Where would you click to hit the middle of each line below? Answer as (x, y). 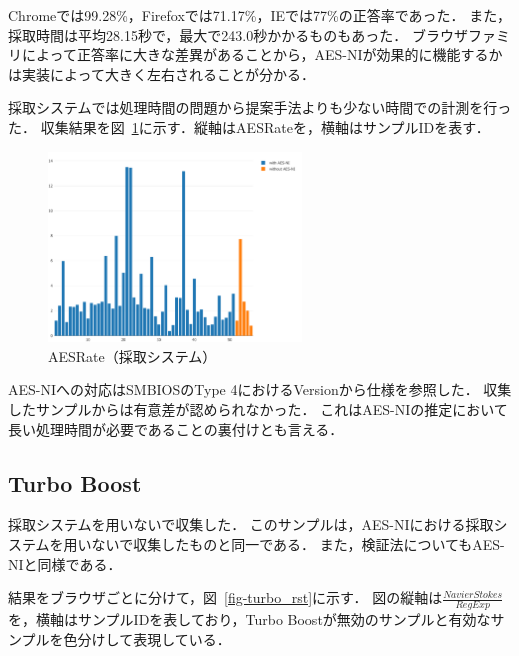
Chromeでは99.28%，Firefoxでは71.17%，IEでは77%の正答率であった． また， (259, 15)
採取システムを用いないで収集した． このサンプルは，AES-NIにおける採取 (251, 524)
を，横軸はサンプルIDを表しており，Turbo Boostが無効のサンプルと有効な (249, 619)
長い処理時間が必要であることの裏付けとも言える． (176, 428)
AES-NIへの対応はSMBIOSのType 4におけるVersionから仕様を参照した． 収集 (260, 389)
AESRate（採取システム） (132, 355)
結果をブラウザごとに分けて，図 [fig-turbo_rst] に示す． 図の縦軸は (225, 597)
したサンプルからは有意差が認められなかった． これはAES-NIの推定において (258, 409)
